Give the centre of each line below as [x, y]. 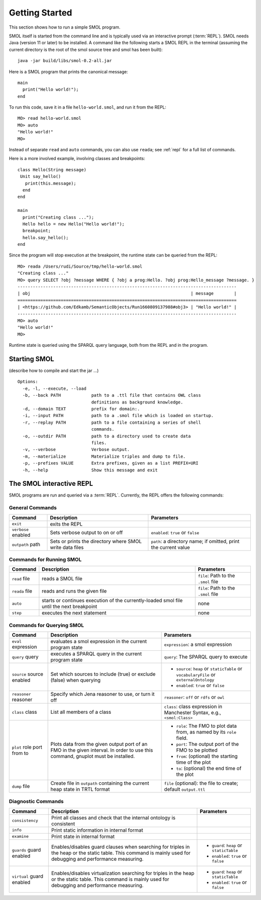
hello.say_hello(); [45, 237]
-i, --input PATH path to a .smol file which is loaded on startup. [118, 416]
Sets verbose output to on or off [87, 532]
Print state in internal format [83, 836]
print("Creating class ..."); [58, 217]
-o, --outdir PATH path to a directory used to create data [107, 436]
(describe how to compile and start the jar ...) [54, 370]
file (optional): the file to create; [201, 783]
